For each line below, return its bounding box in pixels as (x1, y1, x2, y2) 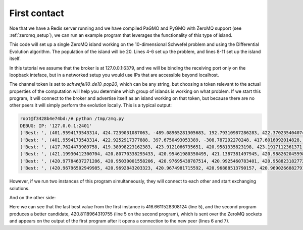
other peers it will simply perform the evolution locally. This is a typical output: (9, 102, 172, 108)
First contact (9, 8, 64, 19)
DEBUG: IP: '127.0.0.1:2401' (20, 123, 92, 129)
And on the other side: (9, 194, 56, 200)
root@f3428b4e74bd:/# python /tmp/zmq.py (20, 116, 124, 122)
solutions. (9, 185, 30, 191)
